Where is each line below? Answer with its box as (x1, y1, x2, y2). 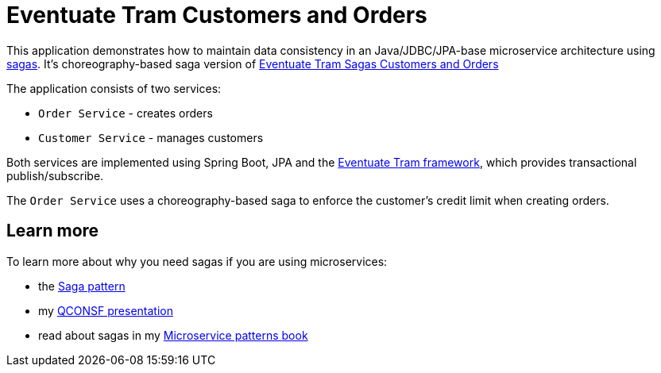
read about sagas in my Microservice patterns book (38, 328, 308, 342)
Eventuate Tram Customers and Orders (6, 2, 427, 29)
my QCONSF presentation (38, 303, 173, 317)
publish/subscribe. (6, 168, 104, 183)
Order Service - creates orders (38, 106, 213, 120)
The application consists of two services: (6, 81, 222, 95)
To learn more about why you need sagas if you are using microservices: (6, 254, 388, 268)
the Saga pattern (38, 279, 126, 293)
